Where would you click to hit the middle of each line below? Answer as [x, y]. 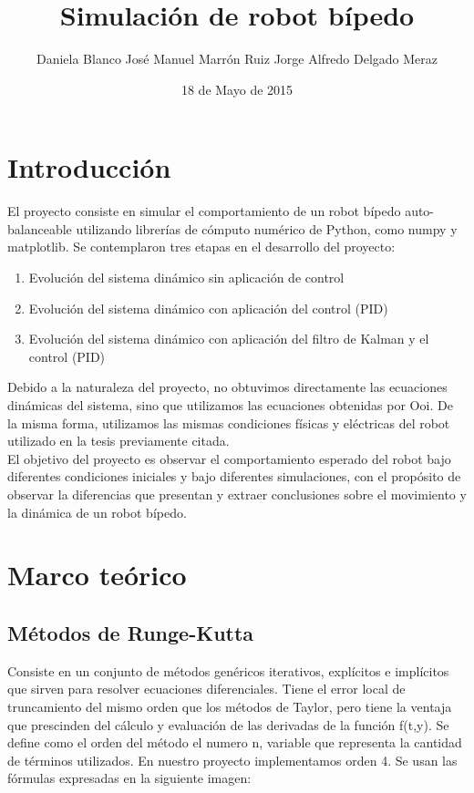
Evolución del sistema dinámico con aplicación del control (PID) [208, 308]
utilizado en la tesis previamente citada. [118, 441]
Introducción [89, 167]
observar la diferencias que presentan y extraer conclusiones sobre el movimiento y [237, 494]
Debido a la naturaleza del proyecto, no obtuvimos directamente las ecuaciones [227, 387]
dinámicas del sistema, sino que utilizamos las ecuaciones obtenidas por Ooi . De [230, 405]
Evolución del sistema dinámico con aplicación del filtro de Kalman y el [229, 339]
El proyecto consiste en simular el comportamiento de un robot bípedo [204, 211]
